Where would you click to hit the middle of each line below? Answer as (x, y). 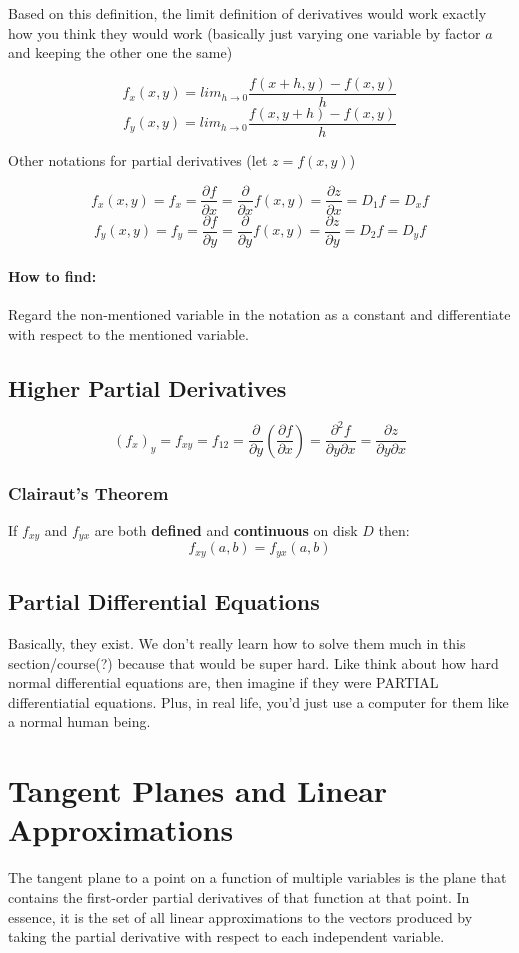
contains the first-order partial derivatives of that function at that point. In (239, 896)
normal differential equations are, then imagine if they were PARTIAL (223, 682)
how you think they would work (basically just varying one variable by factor (244, 32)
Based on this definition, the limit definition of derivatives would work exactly (247, 13)
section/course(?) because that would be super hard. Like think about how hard (253, 662)
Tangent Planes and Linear (198, 790)
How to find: (52, 276)
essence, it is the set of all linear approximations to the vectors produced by (240, 916)
